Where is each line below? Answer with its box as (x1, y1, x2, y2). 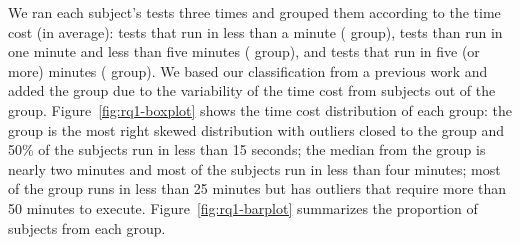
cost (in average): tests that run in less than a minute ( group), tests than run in (8, 21, 503, 42)
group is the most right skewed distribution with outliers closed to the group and (8, 119, 505, 140)
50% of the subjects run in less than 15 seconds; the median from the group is (8, 139, 486, 160)
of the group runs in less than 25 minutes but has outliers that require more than (8, 178, 507, 199)
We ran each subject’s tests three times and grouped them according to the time (8, 2, 501, 22)
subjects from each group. (8, 217, 166, 238)
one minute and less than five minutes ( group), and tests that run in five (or (8, 41, 480, 62)
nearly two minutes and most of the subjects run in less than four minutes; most (8, 158, 501, 179)
